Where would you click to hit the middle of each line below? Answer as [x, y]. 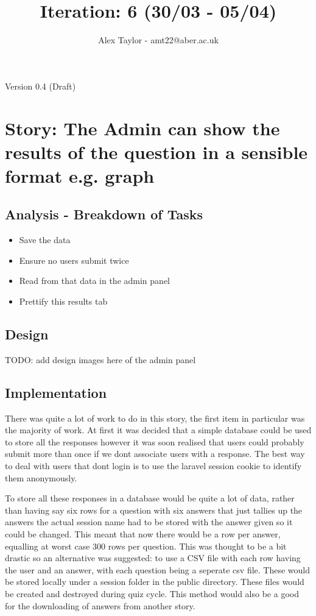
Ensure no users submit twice [74, 260]
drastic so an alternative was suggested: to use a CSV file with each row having [153, 558]
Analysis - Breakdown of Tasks [104, 214]
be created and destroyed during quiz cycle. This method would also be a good [152, 593]
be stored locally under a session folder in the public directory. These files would [155, 582]
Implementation [56, 392]
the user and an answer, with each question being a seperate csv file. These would [158, 569]
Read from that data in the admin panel [94, 281]
